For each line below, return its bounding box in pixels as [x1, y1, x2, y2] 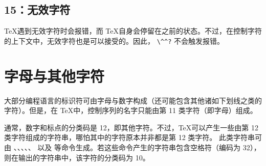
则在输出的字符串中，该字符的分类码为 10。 [4, 152, 150, 162]
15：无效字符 [4, 2, 71, 17]
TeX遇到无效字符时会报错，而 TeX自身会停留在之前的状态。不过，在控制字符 [4, 25, 262, 36]
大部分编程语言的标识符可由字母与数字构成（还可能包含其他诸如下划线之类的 [4, 95, 262, 105]
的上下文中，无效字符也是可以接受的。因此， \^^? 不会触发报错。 [4, 35, 224, 46]
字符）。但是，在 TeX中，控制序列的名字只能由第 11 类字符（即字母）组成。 [4, 105, 257, 116]
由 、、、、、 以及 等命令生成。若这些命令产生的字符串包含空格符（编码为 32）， [4, 142, 261, 152]
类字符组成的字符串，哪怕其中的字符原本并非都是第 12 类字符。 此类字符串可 [4, 132, 262, 143]
